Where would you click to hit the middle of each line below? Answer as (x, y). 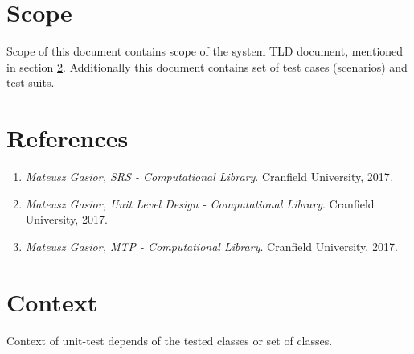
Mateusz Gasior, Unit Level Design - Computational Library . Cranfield (200, 203)
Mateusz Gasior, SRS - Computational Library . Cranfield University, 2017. (209, 177)
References (68, 138)
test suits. (31, 82)
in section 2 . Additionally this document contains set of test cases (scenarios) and (207, 66)
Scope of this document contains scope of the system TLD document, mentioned (205, 51)
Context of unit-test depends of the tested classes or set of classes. (170, 340)
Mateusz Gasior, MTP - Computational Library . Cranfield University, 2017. (211, 246)
